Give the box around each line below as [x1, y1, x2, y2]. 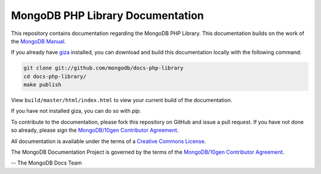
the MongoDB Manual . [11, 37, 66, 45]
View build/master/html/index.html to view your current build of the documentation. [11, 97, 232, 104]
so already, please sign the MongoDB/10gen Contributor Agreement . [11, 126, 179, 134]
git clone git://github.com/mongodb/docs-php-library [23, 65, 184, 71]
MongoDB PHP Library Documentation [11, 9, 204, 22]
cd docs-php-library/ [23, 73, 87, 80]
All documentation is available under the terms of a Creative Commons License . [11, 137, 206, 145]
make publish [23, 81, 62, 88]
